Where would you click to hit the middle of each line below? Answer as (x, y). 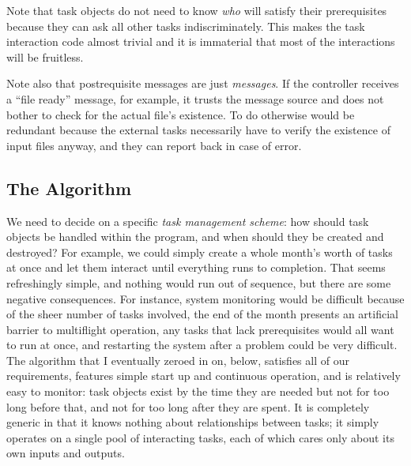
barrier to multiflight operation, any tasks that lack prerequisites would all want (200, 329)
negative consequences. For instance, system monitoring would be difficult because (205, 298)
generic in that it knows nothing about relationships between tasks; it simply (193, 422)
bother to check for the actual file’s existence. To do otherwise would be (181, 114)
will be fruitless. (45, 56)
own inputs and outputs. (66, 453)
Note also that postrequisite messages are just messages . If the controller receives (203, 83)
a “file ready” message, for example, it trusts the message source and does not (195, 98)
